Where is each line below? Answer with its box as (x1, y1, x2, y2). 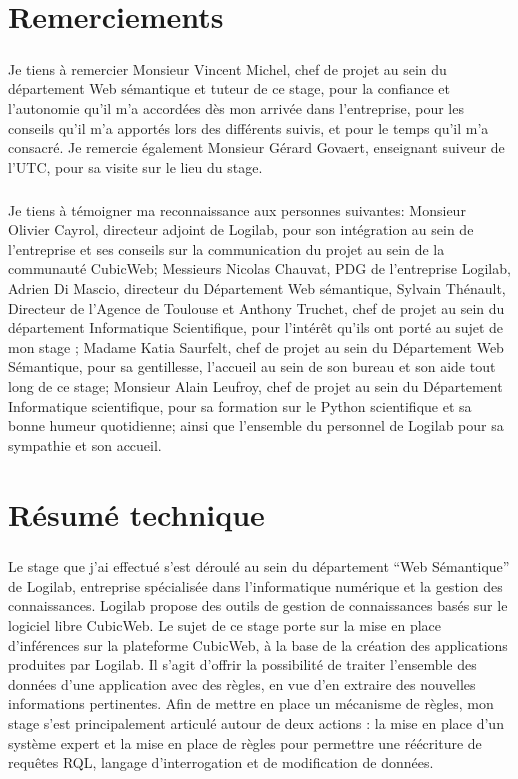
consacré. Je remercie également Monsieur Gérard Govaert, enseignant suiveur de (8, 137, 505, 158)
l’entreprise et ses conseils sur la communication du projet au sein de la (8, 238, 445, 259)
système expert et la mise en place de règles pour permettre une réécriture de (8, 732, 482, 753)
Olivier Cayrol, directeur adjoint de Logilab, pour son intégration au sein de (8, 219, 474, 240)
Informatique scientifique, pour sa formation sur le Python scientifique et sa (8, 395, 472, 416)
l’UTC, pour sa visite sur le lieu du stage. (8, 156, 263, 177)
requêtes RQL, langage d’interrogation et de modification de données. (8, 752, 434, 773)
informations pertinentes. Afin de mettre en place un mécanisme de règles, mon (8, 693, 494, 714)
